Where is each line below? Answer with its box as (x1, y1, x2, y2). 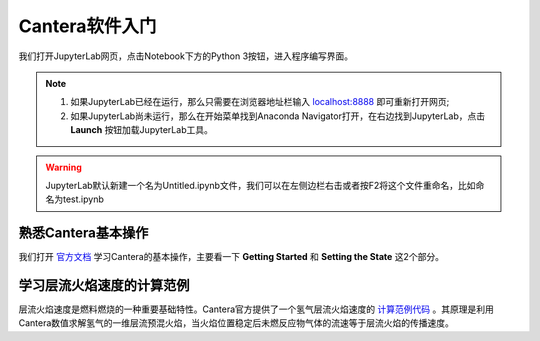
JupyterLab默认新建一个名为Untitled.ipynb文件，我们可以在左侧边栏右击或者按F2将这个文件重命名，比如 (45, 179, 476, 191)
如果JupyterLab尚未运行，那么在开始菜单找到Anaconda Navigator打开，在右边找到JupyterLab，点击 (70, 110, 486, 122)
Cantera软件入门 (18, 15, 157, 37)
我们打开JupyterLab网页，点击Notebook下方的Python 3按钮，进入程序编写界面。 (18, 50, 354, 62)
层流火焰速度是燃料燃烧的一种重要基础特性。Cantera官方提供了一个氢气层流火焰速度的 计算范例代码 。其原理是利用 (18, 303, 494, 315)
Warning (45, 161, 82, 173)
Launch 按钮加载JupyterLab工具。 (70, 124, 214, 136)
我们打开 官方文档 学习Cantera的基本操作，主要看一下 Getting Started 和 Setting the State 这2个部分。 (18, 251, 445, 263)
